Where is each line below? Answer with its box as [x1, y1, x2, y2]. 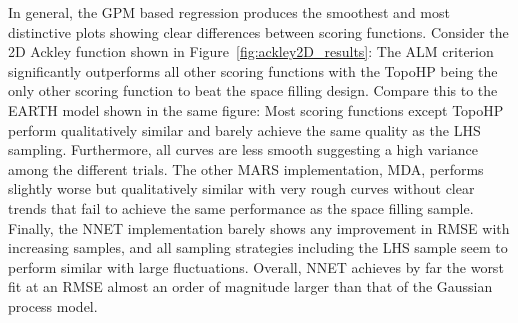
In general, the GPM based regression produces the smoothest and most [8, 2, 450, 22]
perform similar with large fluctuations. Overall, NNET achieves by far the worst [8, 256, 504, 277]
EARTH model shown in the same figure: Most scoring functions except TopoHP [8, 99, 504, 120]
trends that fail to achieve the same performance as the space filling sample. [8, 197, 474, 218]
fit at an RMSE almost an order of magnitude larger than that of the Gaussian [8, 276, 493, 297]
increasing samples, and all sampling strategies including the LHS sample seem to [8, 237, 508, 258]
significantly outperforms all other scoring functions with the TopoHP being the [8, 60, 498, 81]
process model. [8, 295, 98, 316]
